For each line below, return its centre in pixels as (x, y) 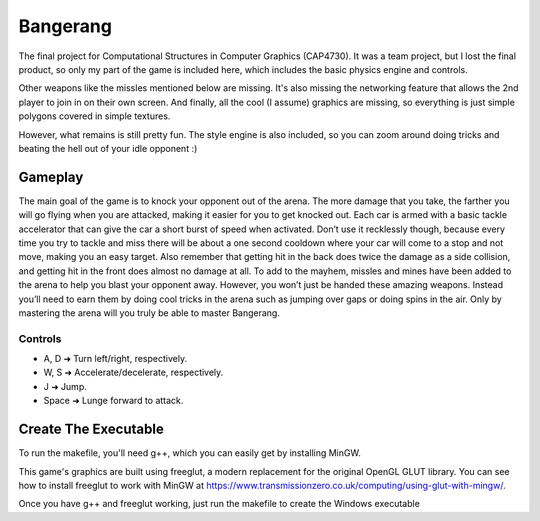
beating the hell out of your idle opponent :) (108, 148)
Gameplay (51, 176)
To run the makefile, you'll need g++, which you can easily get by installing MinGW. (190, 453)
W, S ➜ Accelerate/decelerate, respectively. (133, 372)
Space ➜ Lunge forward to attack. (113, 401)
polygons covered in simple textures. (94, 116)
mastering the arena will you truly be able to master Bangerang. (149, 312)
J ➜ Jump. (65, 386)
